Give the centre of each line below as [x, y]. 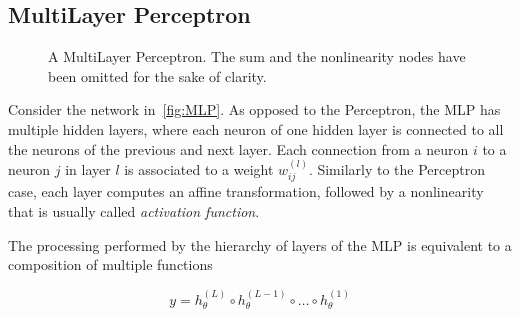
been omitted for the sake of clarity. [157, 75]
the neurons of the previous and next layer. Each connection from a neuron [238, 148]
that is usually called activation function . [134, 211]
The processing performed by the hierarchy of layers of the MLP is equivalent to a [260, 244]
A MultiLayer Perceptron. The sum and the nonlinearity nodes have [257, 56]
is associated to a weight [199, 168]
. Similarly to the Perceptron [396, 168]
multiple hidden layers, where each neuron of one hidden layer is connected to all [256, 128]
